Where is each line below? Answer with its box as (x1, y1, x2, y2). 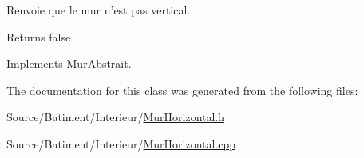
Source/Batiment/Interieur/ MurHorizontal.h (6, 109, 225, 125)
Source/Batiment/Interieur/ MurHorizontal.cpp (6, 135, 236, 152)
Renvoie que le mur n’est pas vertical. (6, 2, 191, 18)
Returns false (6, 28, 71, 45)
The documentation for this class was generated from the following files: (6, 81, 358, 98)
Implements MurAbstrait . (6, 55, 132, 72)
